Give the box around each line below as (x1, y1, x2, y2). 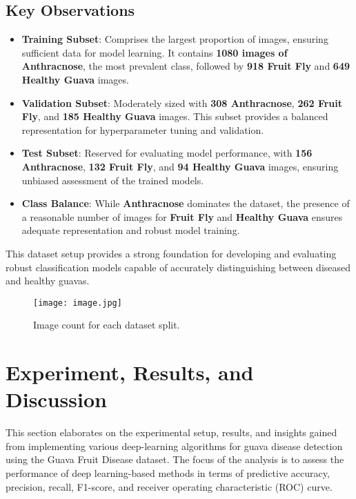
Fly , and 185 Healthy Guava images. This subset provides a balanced (21, 109, 328, 124)
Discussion (6, 385, 107, 413)
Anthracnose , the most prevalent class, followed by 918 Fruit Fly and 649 (21, 59, 350, 73)
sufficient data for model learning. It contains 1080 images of (21, 45, 288, 59)
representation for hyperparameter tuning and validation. (21, 122, 264, 137)
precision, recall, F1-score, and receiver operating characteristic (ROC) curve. (6, 479, 333, 493)
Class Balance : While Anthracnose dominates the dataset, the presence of (21, 196, 350, 211)
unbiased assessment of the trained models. (21, 173, 204, 187)
